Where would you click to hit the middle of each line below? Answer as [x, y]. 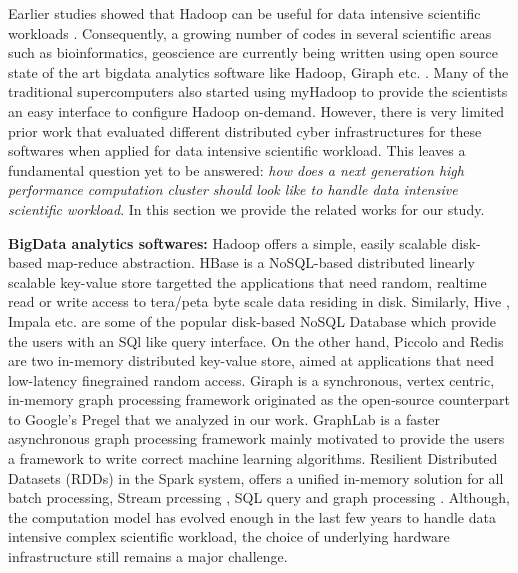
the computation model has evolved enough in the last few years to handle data [252, 516]
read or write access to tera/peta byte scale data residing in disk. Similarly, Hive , [259, 301]
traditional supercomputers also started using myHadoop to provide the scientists [258, 91]
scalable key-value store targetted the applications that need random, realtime [247, 281]
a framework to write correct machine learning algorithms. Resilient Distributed [253, 458]
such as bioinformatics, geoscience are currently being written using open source [253, 52]
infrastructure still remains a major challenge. [148, 556]
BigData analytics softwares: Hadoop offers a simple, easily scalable [227, 242]
